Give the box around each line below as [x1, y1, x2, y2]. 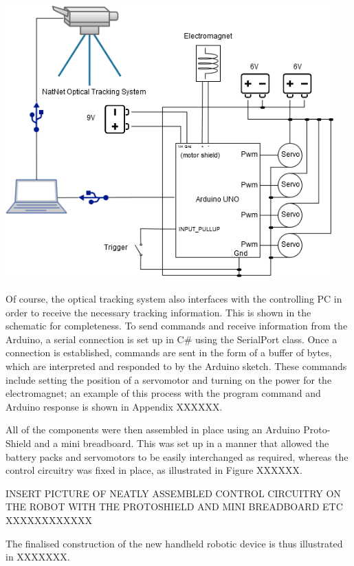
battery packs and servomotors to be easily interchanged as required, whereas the [5, 449, 349, 464]
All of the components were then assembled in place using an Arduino [5, 422, 300, 437]
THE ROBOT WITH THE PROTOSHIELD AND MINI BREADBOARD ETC [5, 499, 343, 514]
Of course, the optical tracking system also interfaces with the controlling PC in [5, 292, 342, 305]
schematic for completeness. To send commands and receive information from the [5, 318, 348, 333]
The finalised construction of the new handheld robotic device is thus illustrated [5, 536, 343, 550]
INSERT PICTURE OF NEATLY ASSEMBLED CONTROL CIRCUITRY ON [5, 486, 341, 500]
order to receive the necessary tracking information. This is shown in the [5, 305, 311, 319]
